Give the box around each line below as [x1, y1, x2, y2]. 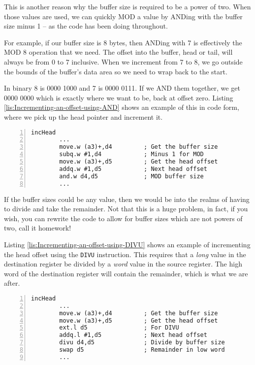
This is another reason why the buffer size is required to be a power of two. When [4, 1, 251, 11]
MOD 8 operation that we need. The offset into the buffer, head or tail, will [4, 47, 233, 57]
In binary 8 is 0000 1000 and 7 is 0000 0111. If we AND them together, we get [4, 83, 240, 93]
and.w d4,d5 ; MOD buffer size [59, 172, 204, 180]
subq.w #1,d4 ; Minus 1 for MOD [59, 151, 204, 158]
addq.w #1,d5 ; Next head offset [59, 165, 207, 172]
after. [4, 278, 20, 288]
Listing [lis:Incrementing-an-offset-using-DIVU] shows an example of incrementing [4, 239, 251, 249]
